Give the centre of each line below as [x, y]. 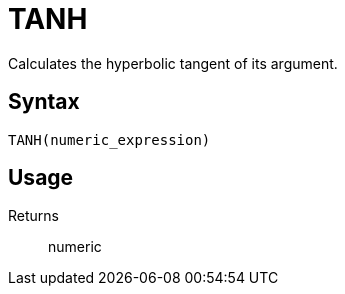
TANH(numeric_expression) [109, 139]
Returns [33, 216]
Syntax [44, 102]
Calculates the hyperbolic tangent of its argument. [173, 63]
